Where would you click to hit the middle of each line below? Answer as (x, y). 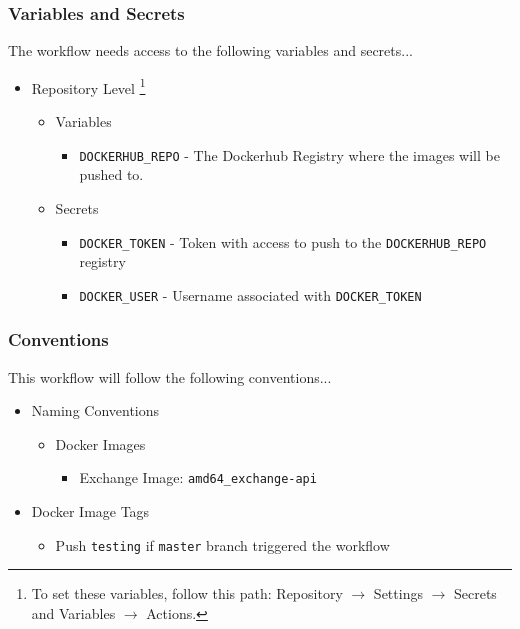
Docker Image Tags (90, 511)
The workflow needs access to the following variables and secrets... (210, 50)
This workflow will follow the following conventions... (170, 376)
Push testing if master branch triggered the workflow (222, 544)
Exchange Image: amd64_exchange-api (198, 477)
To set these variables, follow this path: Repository (187, 593)
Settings (398, 593)
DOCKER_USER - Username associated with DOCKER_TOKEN (250, 294)
